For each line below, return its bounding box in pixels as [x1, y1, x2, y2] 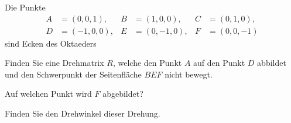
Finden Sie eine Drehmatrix [5, 57, 104, 69]
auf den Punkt [193, 57, 245, 69]
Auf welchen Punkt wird [5, 87, 92, 100]
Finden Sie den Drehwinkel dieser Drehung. [5, 107, 160, 120]
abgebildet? [102, 87, 143, 100]
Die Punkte [5, 1, 46, 13]
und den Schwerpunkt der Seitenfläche [5, 68, 142, 80]
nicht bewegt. [165, 68, 213, 80]
